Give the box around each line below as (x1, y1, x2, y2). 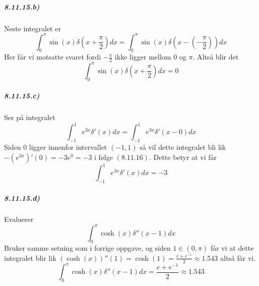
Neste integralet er (4, 23, 61, 33)
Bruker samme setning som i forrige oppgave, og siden (4, 243, 171, 253)
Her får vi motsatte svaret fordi (4, 51, 101, 62)
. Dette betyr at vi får (149, 151, 217, 162)
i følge (94, 151, 113, 162)
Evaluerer (4, 214, 34, 224)
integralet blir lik (4, 252, 56, 263)
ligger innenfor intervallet (29, 142, 107, 152)
